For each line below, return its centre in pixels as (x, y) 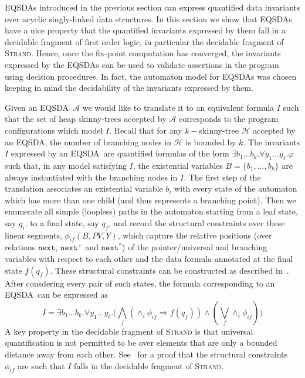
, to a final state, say (62, 222)
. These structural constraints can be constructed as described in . (170, 270)
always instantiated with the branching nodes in (91, 177)
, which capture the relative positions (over (195, 235)
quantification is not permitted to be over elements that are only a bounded (141, 343)
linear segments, (33, 235)
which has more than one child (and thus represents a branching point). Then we (150, 200)
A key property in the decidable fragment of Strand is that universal (129, 331)
